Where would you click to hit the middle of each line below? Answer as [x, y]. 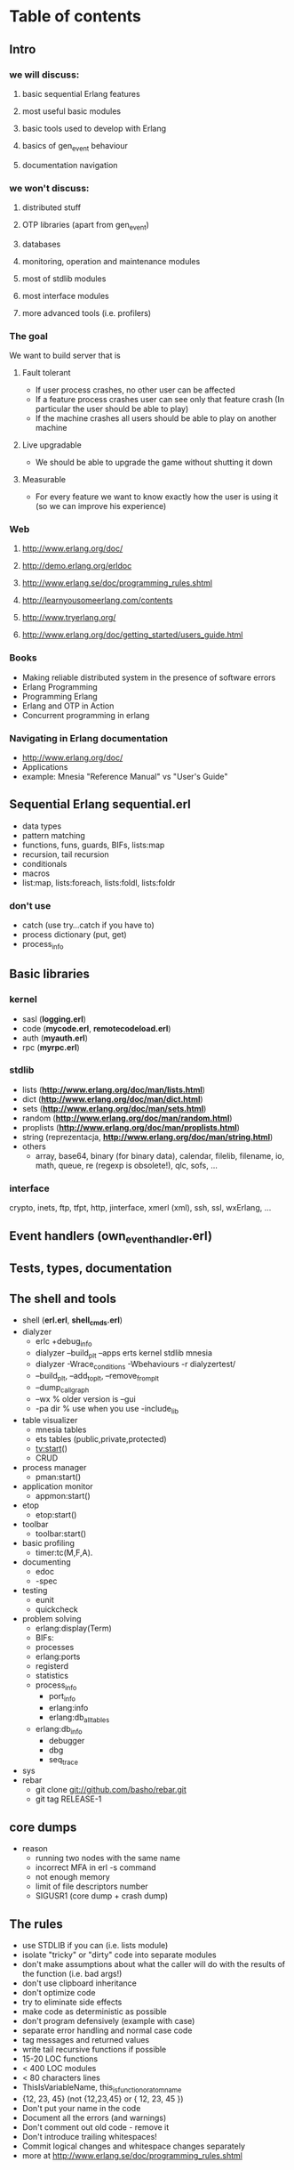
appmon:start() [63, 1495]
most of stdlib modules [64, 279]
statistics [52, 1675]
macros [36, 873]
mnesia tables [61, 1429]
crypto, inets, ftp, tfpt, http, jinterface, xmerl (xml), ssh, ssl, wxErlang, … [140, 1208]
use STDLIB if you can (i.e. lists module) [95, 1946]
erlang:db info [59, 1730]
